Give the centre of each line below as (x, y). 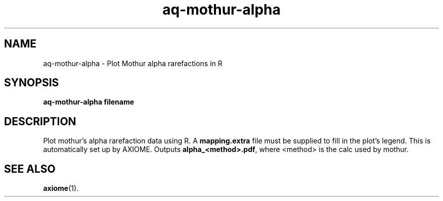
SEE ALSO (30, 169)
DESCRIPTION (40, 121)
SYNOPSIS (32, 83)
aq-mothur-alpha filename (89, 102)
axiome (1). (61, 188)
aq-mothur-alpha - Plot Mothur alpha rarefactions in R (133, 63)
